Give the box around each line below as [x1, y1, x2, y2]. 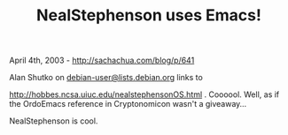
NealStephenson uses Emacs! [36, 5, 261, 26]
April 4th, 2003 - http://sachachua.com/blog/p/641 [9, 55, 195, 66]
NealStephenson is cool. [9, 116, 98, 126]
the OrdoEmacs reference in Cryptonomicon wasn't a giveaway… [9, 99, 247, 109]
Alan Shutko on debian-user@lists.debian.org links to [9, 72, 204, 83]
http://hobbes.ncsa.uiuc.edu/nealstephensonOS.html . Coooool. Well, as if [9, 89, 280, 100]
